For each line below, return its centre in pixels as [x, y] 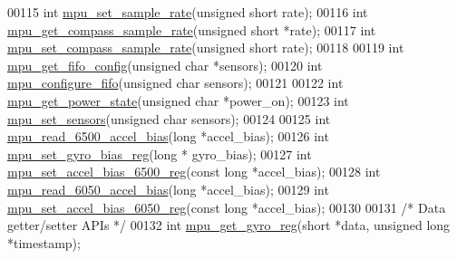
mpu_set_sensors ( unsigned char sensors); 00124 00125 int [169, 118]
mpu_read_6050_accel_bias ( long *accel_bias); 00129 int [168, 189]
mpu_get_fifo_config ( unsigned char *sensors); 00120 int [165, 65]
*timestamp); [44, 242]
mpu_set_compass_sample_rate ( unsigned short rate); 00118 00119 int [206, 48]
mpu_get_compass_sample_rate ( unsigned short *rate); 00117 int [192, 29]
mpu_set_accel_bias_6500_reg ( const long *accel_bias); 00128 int [194, 172]
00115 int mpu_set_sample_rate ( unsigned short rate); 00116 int [188, 12]
